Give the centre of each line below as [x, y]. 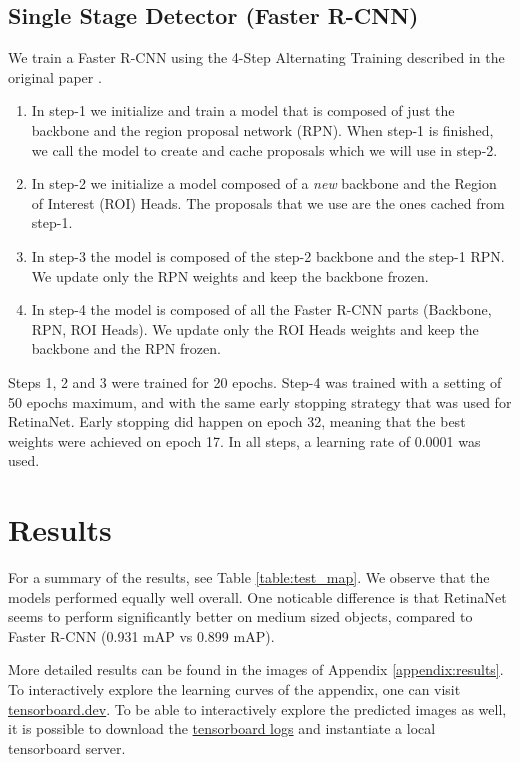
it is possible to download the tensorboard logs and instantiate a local [222, 728]
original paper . [55, 76]
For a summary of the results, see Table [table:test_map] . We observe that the [249, 577]
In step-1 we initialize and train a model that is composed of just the [243, 110]
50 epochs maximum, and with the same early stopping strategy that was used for [260, 401]
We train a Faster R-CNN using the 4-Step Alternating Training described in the [256, 57]
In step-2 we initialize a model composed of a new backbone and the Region [264, 183]
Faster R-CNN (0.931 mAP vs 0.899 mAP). [141, 635]
